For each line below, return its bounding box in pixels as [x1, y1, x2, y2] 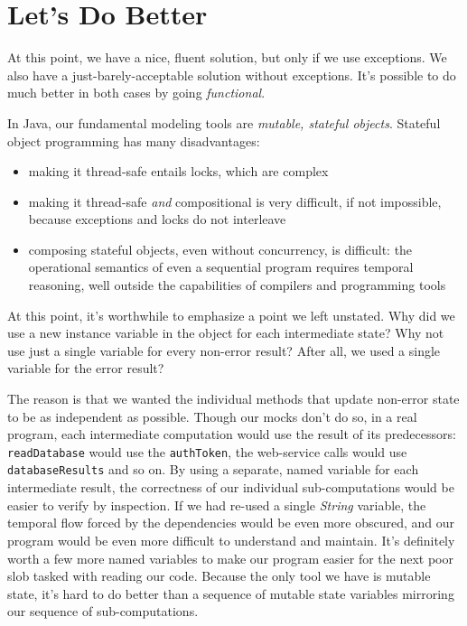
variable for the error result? [7, 359, 164, 378]
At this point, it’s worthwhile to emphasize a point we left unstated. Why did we [7, 305, 455, 324]
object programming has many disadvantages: [7, 131, 260, 150]
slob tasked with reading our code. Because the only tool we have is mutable [7, 566, 431, 585]
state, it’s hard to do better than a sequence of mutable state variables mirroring [7, 584, 454, 603]
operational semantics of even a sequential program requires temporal [28, 257, 414, 276]
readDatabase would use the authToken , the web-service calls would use [7, 442, 407, 461]
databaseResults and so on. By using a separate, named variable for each [7, 460, 419, 479]
